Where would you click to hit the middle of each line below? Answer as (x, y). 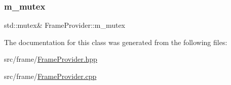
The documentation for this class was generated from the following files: (116, 42)
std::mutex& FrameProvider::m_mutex (65, 25)
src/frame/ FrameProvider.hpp (51, 59)
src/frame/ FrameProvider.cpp (50, 76)
